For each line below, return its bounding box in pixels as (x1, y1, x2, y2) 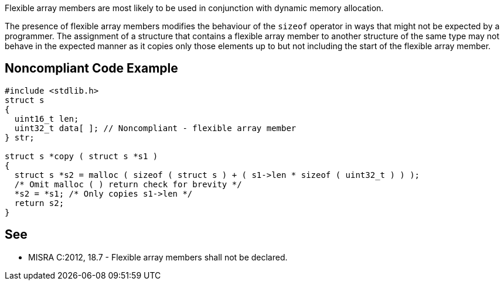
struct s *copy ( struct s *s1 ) (5, 151, 158, 161)
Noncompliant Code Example (5, 61, 178, 76)
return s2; (14, 198, 64, 208)
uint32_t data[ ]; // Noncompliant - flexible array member (14, 123, 297, 133)
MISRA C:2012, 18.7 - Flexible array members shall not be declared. (28, 252, 288, 262)
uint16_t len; (14, 114, 79, 123)
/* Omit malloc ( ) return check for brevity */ (14, 179, 242, 189)
